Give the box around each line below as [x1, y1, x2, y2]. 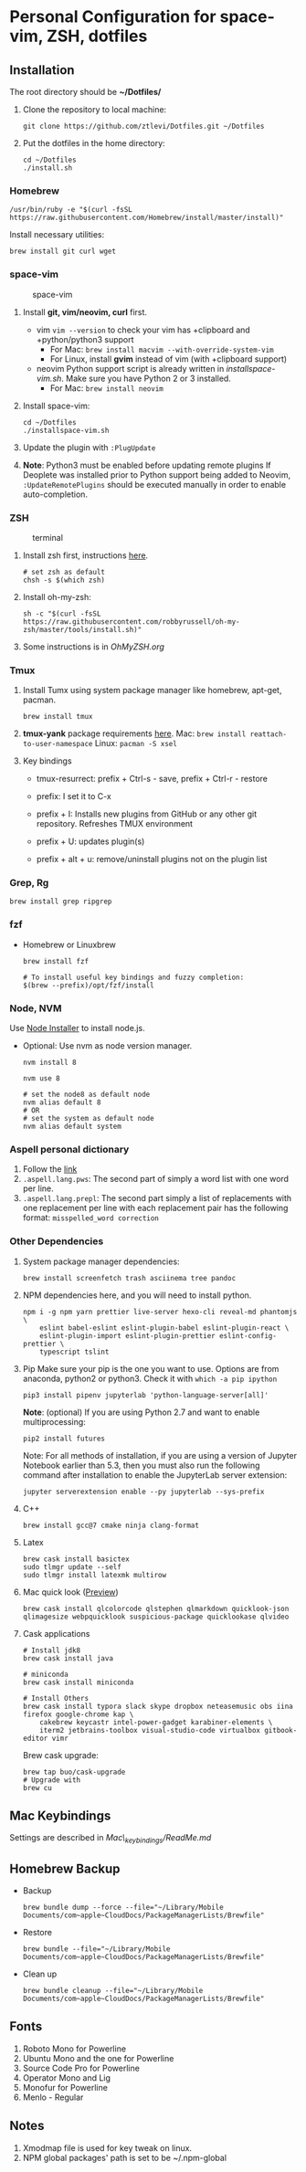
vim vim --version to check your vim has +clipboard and [36, 324, 251, 335]
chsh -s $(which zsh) [22, 575, 105, 585]
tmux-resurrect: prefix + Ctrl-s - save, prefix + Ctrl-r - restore [36, 774, 268, 785]
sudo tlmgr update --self [22, 1562, 121, 1572]
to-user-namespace [22, 740, 93, 749]
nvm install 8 [22, 1058, 77, 1068]
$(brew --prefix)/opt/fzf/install [22, 980, 154, 990]
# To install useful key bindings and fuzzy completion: [22, 973, 245, 982]
